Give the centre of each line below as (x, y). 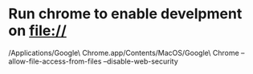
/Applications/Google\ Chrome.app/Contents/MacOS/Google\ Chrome (124, 53)
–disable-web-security (141, 61)
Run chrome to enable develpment (125, 14)
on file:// (37, 31)
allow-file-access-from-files (55, 61)
